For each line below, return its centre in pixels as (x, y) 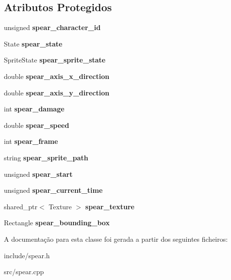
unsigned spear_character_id (52, 27)
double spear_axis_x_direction (57, 76)
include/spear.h (27, 255)
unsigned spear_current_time (53, 190)
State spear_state (33, 43)
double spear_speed (37, 125)
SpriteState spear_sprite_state (55, 60)
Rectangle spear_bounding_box (57, 223)
